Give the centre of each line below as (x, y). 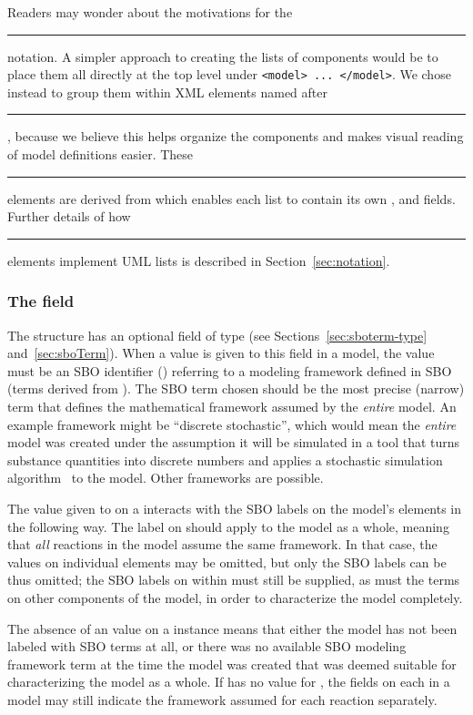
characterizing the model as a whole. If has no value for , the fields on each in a (229, 682)
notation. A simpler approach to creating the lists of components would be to (223, 56)
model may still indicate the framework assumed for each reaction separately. (222, 699)
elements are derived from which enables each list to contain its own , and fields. (231, 198)
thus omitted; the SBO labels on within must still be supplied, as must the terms (234, 580)
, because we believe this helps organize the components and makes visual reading (236, 136)
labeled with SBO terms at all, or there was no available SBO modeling (207, 646)
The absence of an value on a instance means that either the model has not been (232, 628)
